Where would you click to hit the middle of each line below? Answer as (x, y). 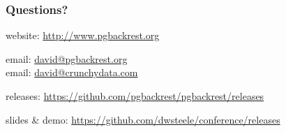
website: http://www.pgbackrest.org (83, 35)
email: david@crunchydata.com (72, 72)
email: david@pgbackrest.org (67, 58)
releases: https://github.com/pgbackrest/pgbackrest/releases (135, 96)
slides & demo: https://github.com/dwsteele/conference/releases (143, 119)
